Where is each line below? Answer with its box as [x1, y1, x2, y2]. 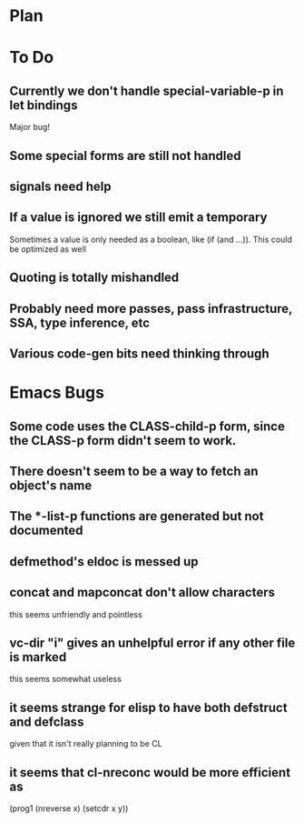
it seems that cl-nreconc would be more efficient [9, 765, 291, 780]
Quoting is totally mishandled [9, 270, 180, 286]
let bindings [9, 97, 78, 113]
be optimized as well [9, 243, 86, 255]
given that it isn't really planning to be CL [9, 738, 162, 749]
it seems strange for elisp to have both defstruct [9, 699, 288, 715]
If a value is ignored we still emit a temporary [9, 210, 268, 226]
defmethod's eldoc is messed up [9, 554, 199, 569]
